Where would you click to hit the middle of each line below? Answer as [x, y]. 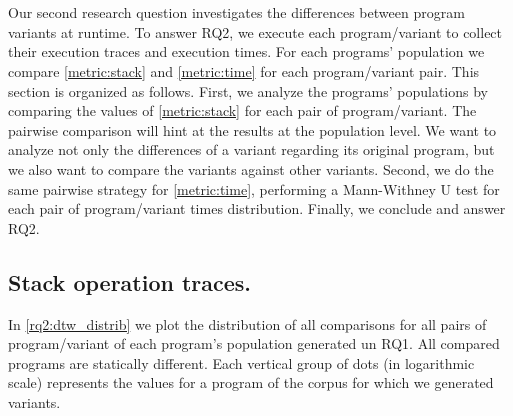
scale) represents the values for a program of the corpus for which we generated [251, 382]
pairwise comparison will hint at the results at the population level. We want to [252, 129]
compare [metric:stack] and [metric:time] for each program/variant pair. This [244, 70]
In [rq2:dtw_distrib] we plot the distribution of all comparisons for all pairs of [247, 323]
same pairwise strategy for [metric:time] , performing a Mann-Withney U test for [254, 188]
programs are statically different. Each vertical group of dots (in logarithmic [241, 362]
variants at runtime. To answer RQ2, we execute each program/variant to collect [255, 31]
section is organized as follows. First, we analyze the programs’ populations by [248, 90]
